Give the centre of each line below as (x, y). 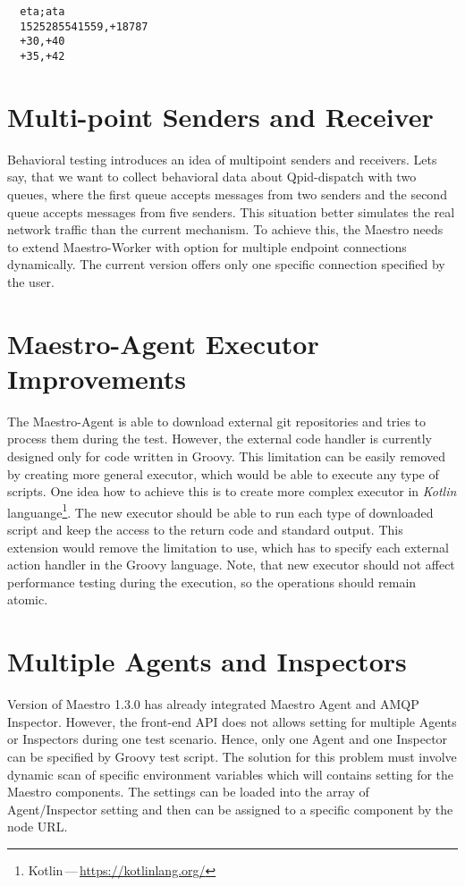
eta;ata (42, 12)
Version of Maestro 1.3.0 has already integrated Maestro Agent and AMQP (213, 704)
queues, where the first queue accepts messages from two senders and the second (227, 194)
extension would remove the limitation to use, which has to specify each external (228, 547)
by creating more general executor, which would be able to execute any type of (223, 473)
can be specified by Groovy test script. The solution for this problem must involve (232, 756)
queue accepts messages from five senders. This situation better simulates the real (231, 211)
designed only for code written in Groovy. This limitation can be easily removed (227, 456)
